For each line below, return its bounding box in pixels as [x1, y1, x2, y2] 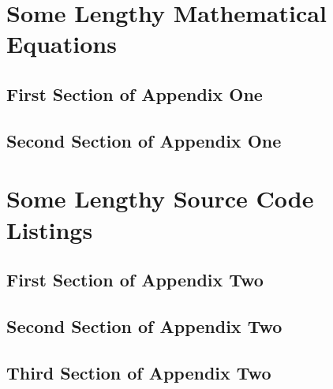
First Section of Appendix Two [6, 267, 264, 292]
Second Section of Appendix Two [6, 313, 282, 338]
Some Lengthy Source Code [6, 182, 314, 215]
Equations [6, 28, 117, 60]
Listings [6, 213, 93, 245]
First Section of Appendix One [6, 81, 263, 106]
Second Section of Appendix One [6, 128, 282, 152]
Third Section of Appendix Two [6, 360, 271, 384]
